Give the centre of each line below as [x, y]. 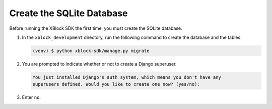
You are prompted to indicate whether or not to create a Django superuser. [99, 64]
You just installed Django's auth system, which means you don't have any [127, 77]
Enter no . [31, 97]
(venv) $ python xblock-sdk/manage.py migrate [91, 51]
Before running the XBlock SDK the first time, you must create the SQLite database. [96, 28]
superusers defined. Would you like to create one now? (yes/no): [116, 84]
